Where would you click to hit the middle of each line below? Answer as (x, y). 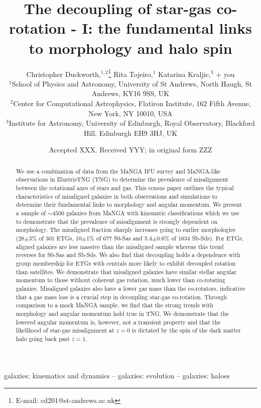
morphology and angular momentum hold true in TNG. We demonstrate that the (122, 313)
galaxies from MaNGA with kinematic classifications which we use (153, 213)
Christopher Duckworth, (63, 74)
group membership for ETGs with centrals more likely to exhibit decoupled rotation (126, 263)
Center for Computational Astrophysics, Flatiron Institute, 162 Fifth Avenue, (132, 103)
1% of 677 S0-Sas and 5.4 (119, 238)
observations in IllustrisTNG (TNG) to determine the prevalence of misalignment (122, 179)
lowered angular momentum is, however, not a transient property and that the (118, 322)
